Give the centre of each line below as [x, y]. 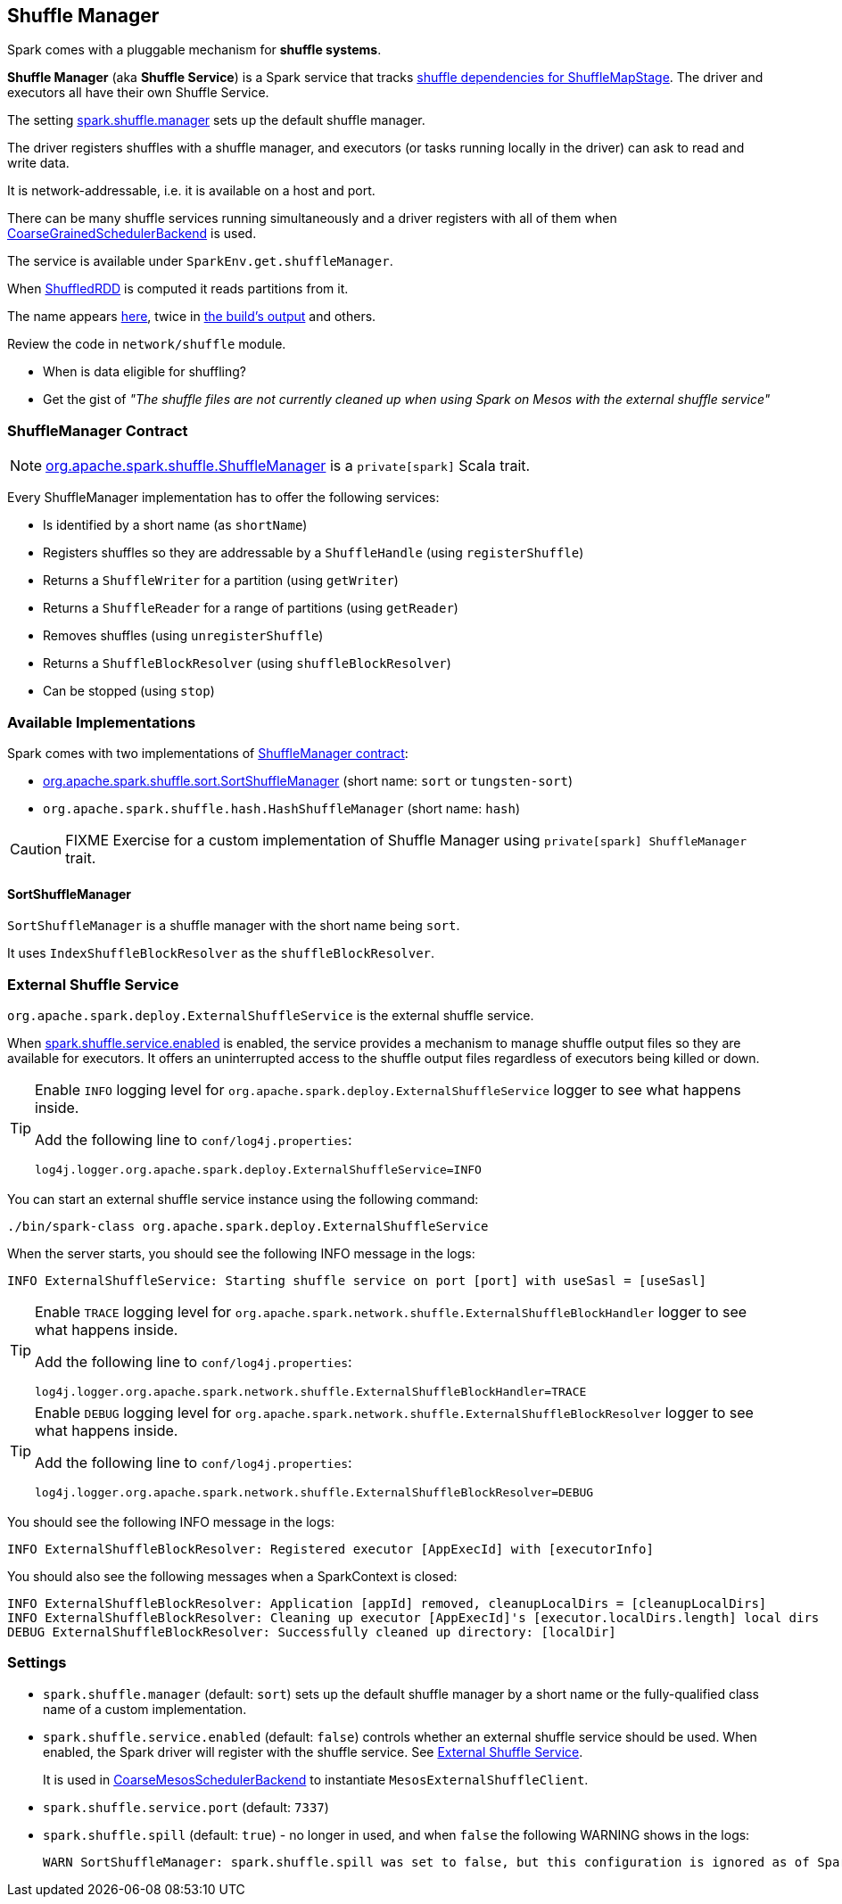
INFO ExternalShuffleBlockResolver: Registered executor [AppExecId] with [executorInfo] [330, 1549]
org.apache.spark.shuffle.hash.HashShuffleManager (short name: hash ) [282, 808]
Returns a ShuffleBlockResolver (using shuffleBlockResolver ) [247, 664]
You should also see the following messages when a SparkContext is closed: [232, 1576]
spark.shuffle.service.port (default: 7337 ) [186, 1807]
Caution [36, 849]
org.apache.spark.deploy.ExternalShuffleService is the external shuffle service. [271, 1015]
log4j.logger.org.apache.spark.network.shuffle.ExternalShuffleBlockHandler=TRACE [311, 1391]
